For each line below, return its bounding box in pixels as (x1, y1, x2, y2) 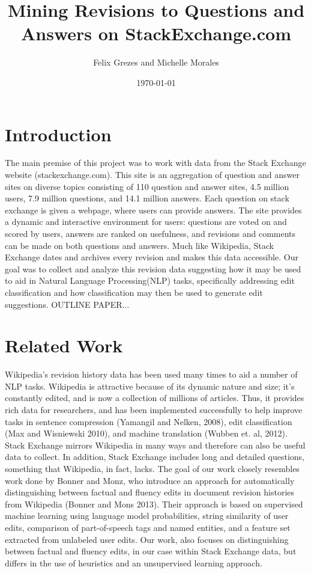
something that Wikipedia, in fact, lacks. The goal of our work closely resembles (5, 462, 300, 475)
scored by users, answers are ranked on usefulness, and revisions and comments (5, 227, 296, 239)
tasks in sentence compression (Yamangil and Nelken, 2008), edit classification (5, 415, 292, 427)
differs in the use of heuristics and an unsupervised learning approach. (5, 556, 262, 569)
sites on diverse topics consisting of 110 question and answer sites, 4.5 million (5, 180, 289, 192)
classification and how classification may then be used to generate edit (5, 286, 263, 298)
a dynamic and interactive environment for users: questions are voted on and (5, 215, 287, 228)
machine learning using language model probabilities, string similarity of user (5, 509, 289, 522)
